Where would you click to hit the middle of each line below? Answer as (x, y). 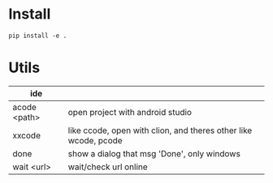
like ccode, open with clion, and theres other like (160, 130)
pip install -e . (38, 36)
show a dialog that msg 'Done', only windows (154, 153)
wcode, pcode (95, 140)
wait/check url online (108, 167)
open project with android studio (130, 112)
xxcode (26, 135)
